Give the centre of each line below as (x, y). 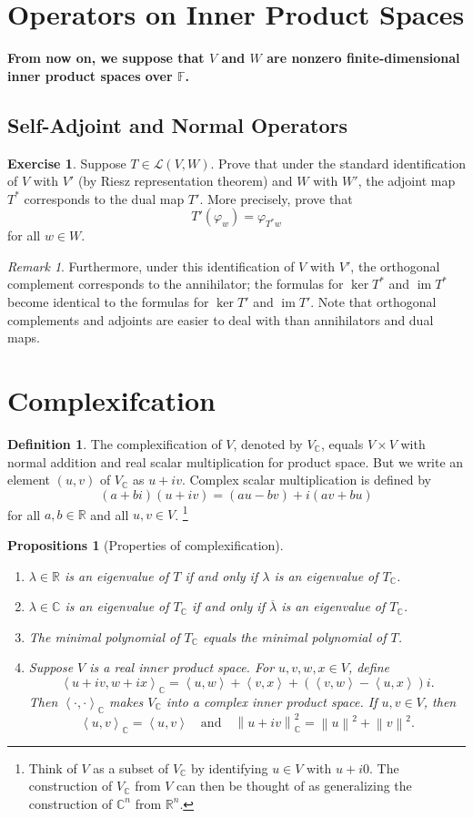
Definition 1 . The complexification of (115, 443)
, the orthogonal (395, 266)
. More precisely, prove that (276, 198)
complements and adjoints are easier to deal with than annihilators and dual (221, 319)
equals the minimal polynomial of (295, 636)
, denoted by (268, 443)
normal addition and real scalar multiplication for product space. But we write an (236, 461)
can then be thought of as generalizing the (294, 786)
